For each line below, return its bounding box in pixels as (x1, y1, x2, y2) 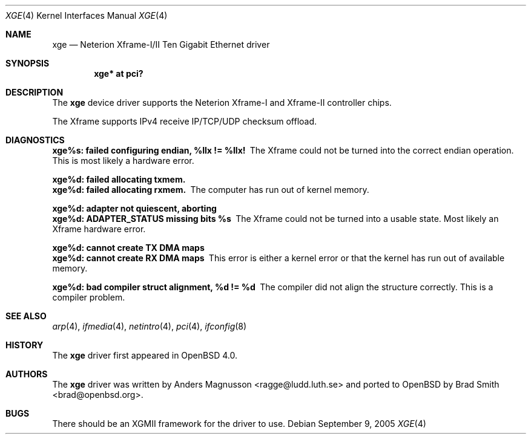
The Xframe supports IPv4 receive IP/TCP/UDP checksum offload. (52, 116, 317, 126)
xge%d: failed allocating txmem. (52, 174, 186, 184)
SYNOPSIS (5, 58, 50, 68)
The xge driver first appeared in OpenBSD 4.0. (52, 350, 237, 360)
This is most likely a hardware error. (52, 155, 194, 166)
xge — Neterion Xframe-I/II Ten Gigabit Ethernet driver (52, 39, 270, 50)
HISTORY (5, 340, 44, 350)
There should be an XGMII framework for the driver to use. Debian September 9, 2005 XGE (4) (52, 418, 426, 429)
